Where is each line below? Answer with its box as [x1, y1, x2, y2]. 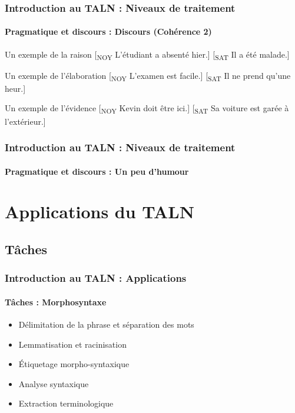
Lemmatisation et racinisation [18, 338, 127, 350]
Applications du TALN [5, 199, 194, 224]
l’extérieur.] [5, 115, 46, 127]
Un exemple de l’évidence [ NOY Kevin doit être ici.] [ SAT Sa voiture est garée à [5, 102, 289, 116]
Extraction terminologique [18, 397, 114, 409]
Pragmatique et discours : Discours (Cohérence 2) [5, 25, 212, 38]
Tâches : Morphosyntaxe [5, 295, 107, 308]
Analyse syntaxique [18, 377, 89, 389]
